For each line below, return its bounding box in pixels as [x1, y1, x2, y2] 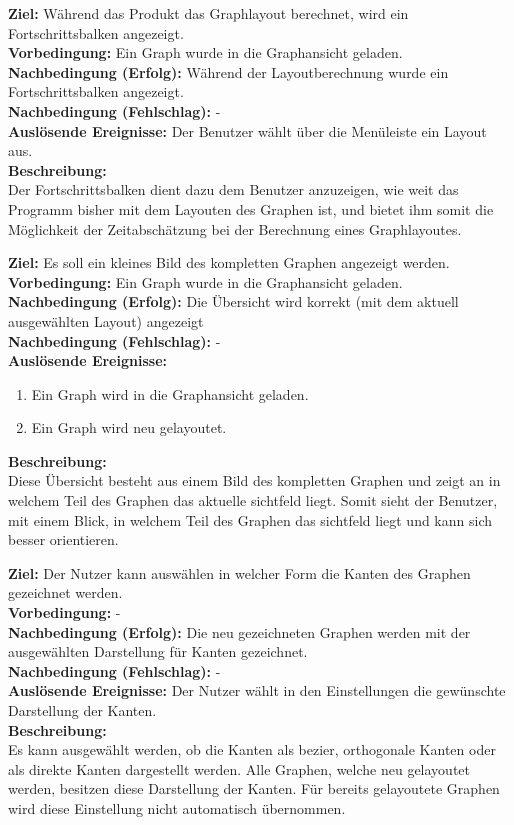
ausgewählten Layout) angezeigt [8, 310, 204, 331]
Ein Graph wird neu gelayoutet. [31, 417, 227, 438]
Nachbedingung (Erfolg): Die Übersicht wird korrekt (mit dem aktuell [8, 291, 459, 312]
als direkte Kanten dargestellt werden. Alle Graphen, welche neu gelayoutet [8, 758, 470, 779]
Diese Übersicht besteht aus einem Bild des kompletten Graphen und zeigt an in [8, 470, 501, 491]
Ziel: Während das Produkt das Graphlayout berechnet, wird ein [8, 3, 409, 23]
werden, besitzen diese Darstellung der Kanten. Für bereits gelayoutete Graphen [8, 778, 500, 799]
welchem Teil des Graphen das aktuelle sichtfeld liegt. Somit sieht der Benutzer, [8, 490, 498, 511]
